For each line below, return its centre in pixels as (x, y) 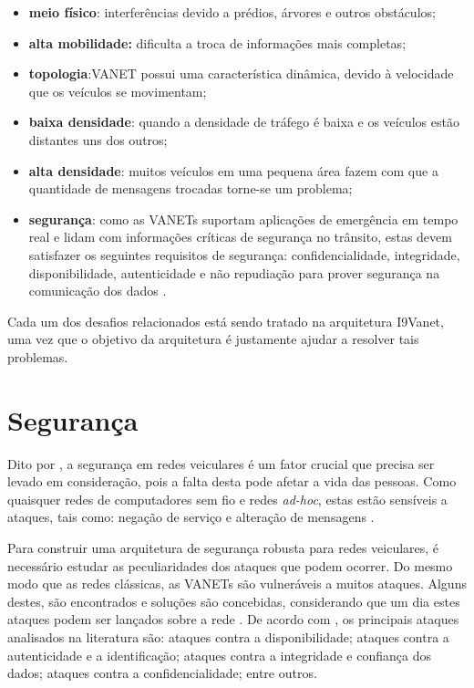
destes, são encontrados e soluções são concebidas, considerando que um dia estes (234, 601)
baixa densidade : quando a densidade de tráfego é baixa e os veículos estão (244, 122)
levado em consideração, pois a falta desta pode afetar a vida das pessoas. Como (232, 481)
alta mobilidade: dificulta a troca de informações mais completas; (217, 42)
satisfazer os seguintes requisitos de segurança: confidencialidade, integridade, (244, 254)
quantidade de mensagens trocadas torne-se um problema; (191, 188)
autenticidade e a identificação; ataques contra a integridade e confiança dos (219, 655)
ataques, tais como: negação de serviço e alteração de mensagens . (191, 517)
